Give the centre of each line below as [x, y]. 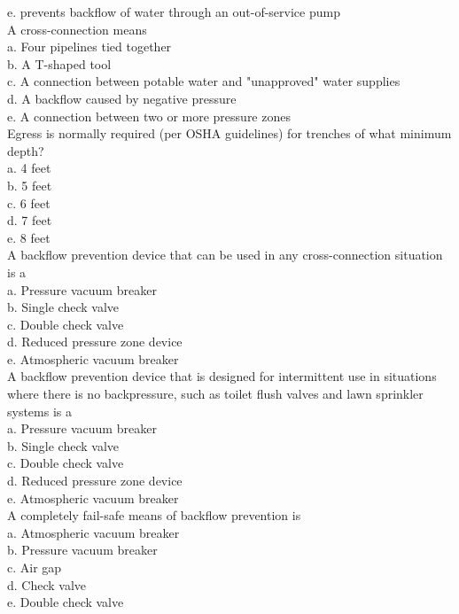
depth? [26, 150]
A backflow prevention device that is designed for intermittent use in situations [222, 376]
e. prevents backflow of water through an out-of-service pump [174, 12]
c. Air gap [35, 567]
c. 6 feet [29, 202]
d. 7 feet [30, 220]
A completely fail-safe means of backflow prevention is [154, 515]
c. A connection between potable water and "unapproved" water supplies [204, 81]
